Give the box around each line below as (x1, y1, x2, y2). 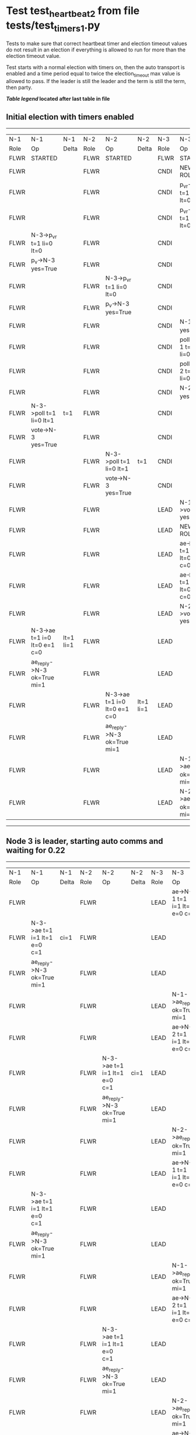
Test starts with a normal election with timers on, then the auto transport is (6, 64, 185, 71)
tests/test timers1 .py (6, 19, 100, 34)
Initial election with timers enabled (6, 112, 134, 122)
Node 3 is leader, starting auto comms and (6, 836, 163, 846)
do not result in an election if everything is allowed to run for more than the (6, 46, 185, 53)
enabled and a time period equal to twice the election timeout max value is (6, 70, 181, 78)
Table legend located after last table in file (6, 95, 110, 102)
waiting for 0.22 (6, 846, 65, 856)
